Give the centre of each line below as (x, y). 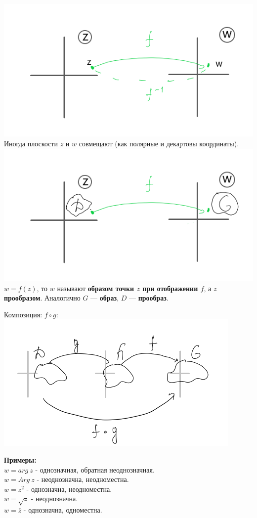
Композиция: (23, 314)
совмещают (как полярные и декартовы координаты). (159, 144)
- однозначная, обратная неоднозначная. (95, 469)
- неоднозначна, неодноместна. (83, 479)
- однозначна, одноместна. (63, 510)
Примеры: (20, 460)
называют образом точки (96, 288)
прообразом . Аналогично (42, 298)
